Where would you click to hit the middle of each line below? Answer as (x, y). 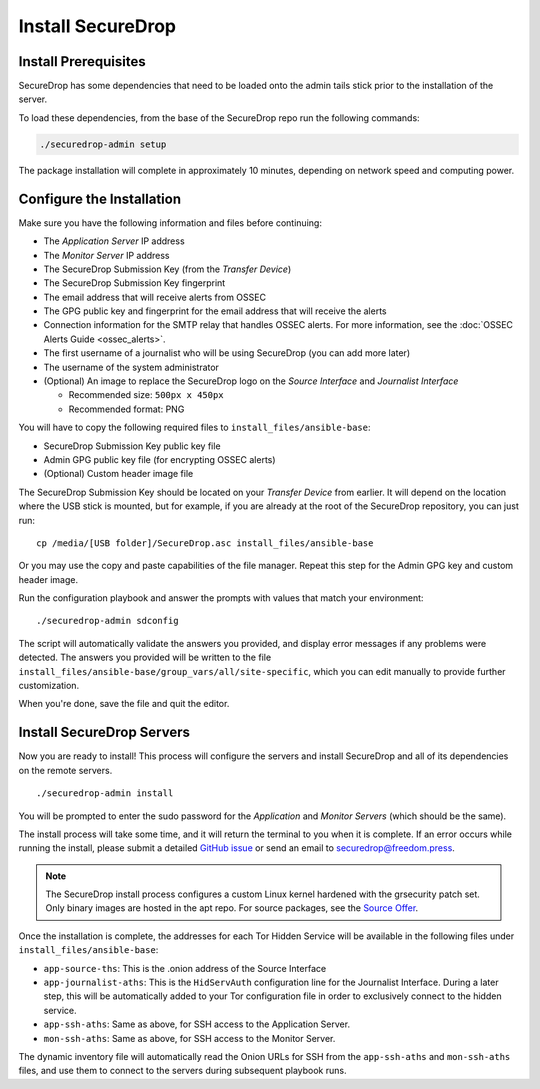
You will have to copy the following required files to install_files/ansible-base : (194, 427)
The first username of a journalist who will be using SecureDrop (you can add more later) (226, 353)
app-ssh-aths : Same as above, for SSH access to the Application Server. (196, 1024)
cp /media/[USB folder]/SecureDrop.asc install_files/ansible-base (205, 543)
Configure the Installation (100, 198)
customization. (49, 686)
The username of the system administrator (131, 367)
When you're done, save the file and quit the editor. (124, 704)
